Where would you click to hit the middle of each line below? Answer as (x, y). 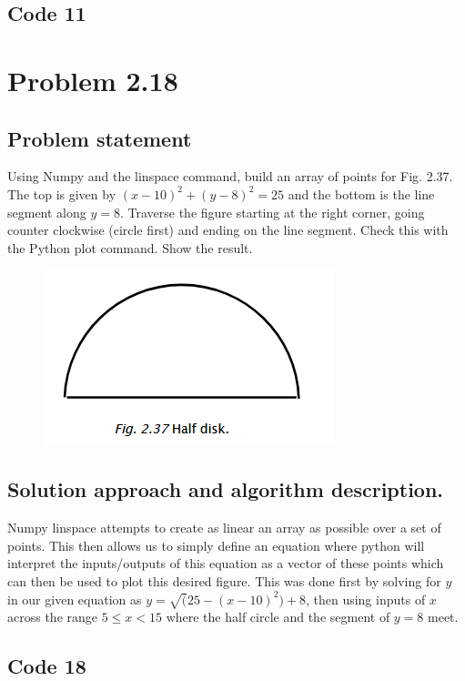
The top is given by (62, 193)
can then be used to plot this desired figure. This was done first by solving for (224, 580)
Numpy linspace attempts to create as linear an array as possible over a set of (224, 528)
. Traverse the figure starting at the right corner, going (272, 212)
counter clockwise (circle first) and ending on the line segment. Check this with (228, 230)
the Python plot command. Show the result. (130, 247)
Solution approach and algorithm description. (226, 489)
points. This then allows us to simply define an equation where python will (216, 545)
